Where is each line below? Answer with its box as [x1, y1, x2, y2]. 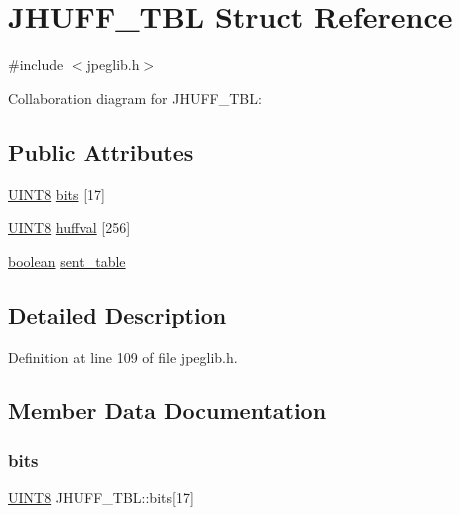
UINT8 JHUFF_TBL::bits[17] [8, 487, 194, 508]
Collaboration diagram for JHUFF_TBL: [8, 87, 262, 108]
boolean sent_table [8, 250, 126, 271]
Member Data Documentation [8, 395, 327, 426]
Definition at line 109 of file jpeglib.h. [8, 346, 238, 367]
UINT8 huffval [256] [8, 217, 131, 238]
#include [8, 54, 64, 75]
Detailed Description [8, 299, 227, 330]
